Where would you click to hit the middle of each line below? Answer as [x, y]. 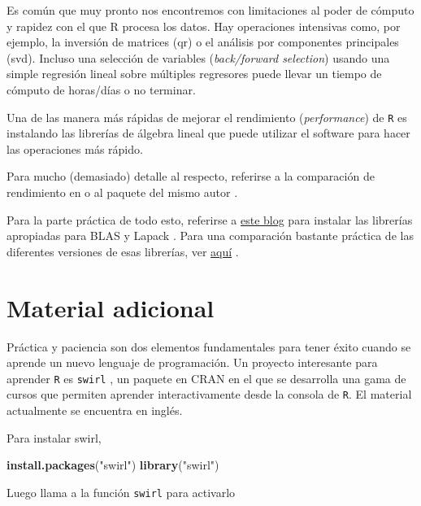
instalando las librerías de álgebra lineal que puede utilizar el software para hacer [208, 133]
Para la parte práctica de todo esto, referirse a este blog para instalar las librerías [210, 219]
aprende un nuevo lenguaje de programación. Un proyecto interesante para [192, 362]
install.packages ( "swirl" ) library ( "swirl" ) [113, 465]
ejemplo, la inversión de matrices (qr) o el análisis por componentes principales [203, 42]
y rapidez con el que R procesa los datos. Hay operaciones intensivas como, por [204, 26]
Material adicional [111, 307]
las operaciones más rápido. [75, 148]
